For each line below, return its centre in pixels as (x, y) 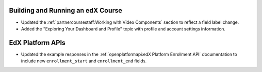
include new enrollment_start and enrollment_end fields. (84, 61)
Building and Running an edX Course (65, 10)
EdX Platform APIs (37, 43)
